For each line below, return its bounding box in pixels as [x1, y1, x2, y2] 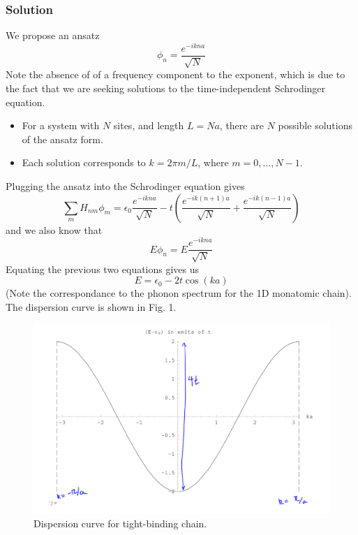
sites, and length [113, 118, 184, 133]
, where [197, 155, 229, 170]
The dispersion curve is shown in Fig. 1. [6, 299, 177, 314]
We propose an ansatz [6, 28, 100, 43]
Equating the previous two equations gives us [6, 261, 200, 276]
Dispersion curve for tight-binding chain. [33, 515, 207, 530]
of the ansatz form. [22, 131, 103, 146]
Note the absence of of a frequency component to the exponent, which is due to [6, 67, 345, 82]
